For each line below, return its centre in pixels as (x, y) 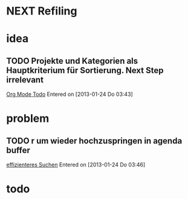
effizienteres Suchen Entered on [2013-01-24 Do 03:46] (76, 165)
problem (28, 118)
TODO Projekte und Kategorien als (72, 61)
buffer (18, 150)
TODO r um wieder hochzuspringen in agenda (94, 141)
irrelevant (25, 80)
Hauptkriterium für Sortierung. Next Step (85, 70)
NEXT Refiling (42, 11)
